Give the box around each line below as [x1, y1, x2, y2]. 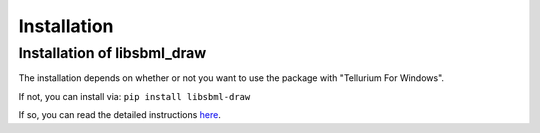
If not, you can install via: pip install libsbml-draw [18, 90, 251, 102]
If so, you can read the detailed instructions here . [18, 109, 222, 121]
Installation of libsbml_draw [18, 44, 207, 62]
